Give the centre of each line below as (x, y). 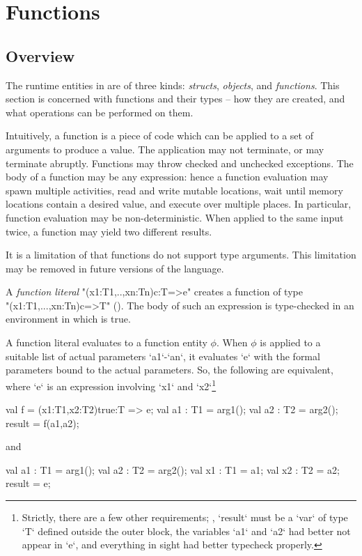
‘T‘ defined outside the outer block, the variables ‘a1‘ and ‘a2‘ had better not (186, 531)
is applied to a (290, 342)
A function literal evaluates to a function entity (107, 342)
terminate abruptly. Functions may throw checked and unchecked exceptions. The (180, 163)
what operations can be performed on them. (100, 112)
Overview (40, 55)
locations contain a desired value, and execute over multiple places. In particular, (179, 204)
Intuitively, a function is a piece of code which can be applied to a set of (159, 136)
